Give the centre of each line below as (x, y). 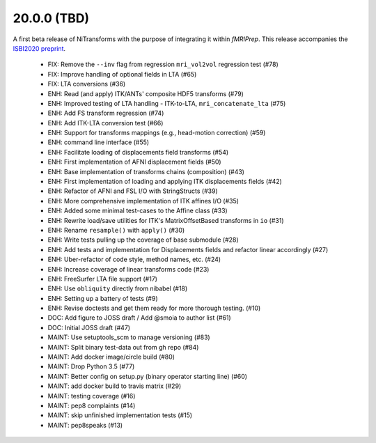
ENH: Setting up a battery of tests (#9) (103, 298)
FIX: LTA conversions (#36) (87, 84)
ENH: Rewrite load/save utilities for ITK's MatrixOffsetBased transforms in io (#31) (166, 220)
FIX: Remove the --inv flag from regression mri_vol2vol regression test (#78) (163, 64)
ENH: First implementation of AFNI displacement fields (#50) (135, 162)
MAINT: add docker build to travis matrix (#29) (115, 386)
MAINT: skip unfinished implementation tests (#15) (120, 415)
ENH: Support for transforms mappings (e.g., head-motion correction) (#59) (157, 133)
